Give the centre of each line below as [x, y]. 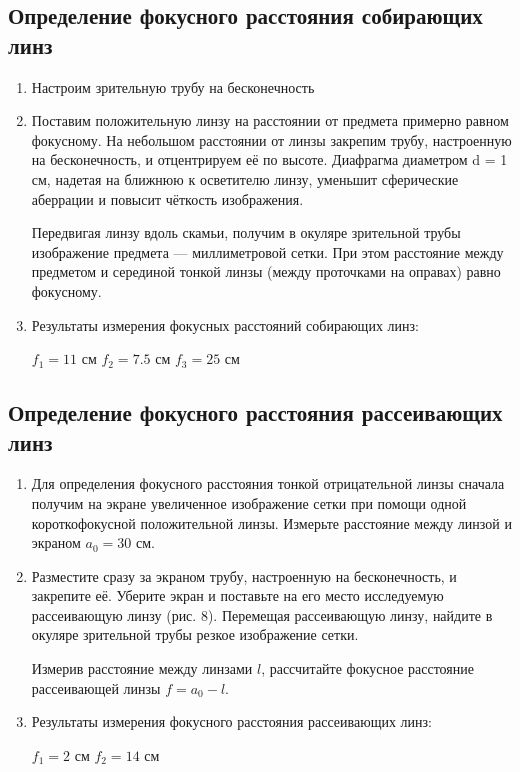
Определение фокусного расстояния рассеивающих [255, 412]
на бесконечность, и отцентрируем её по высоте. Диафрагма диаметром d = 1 [269, 159]
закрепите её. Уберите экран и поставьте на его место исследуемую [237, 595]
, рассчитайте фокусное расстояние [367, 668]
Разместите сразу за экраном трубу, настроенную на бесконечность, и [244, 575]
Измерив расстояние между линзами [142, 668]
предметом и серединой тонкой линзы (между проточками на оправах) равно [266, 271]
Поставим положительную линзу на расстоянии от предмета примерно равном [270, 120]
